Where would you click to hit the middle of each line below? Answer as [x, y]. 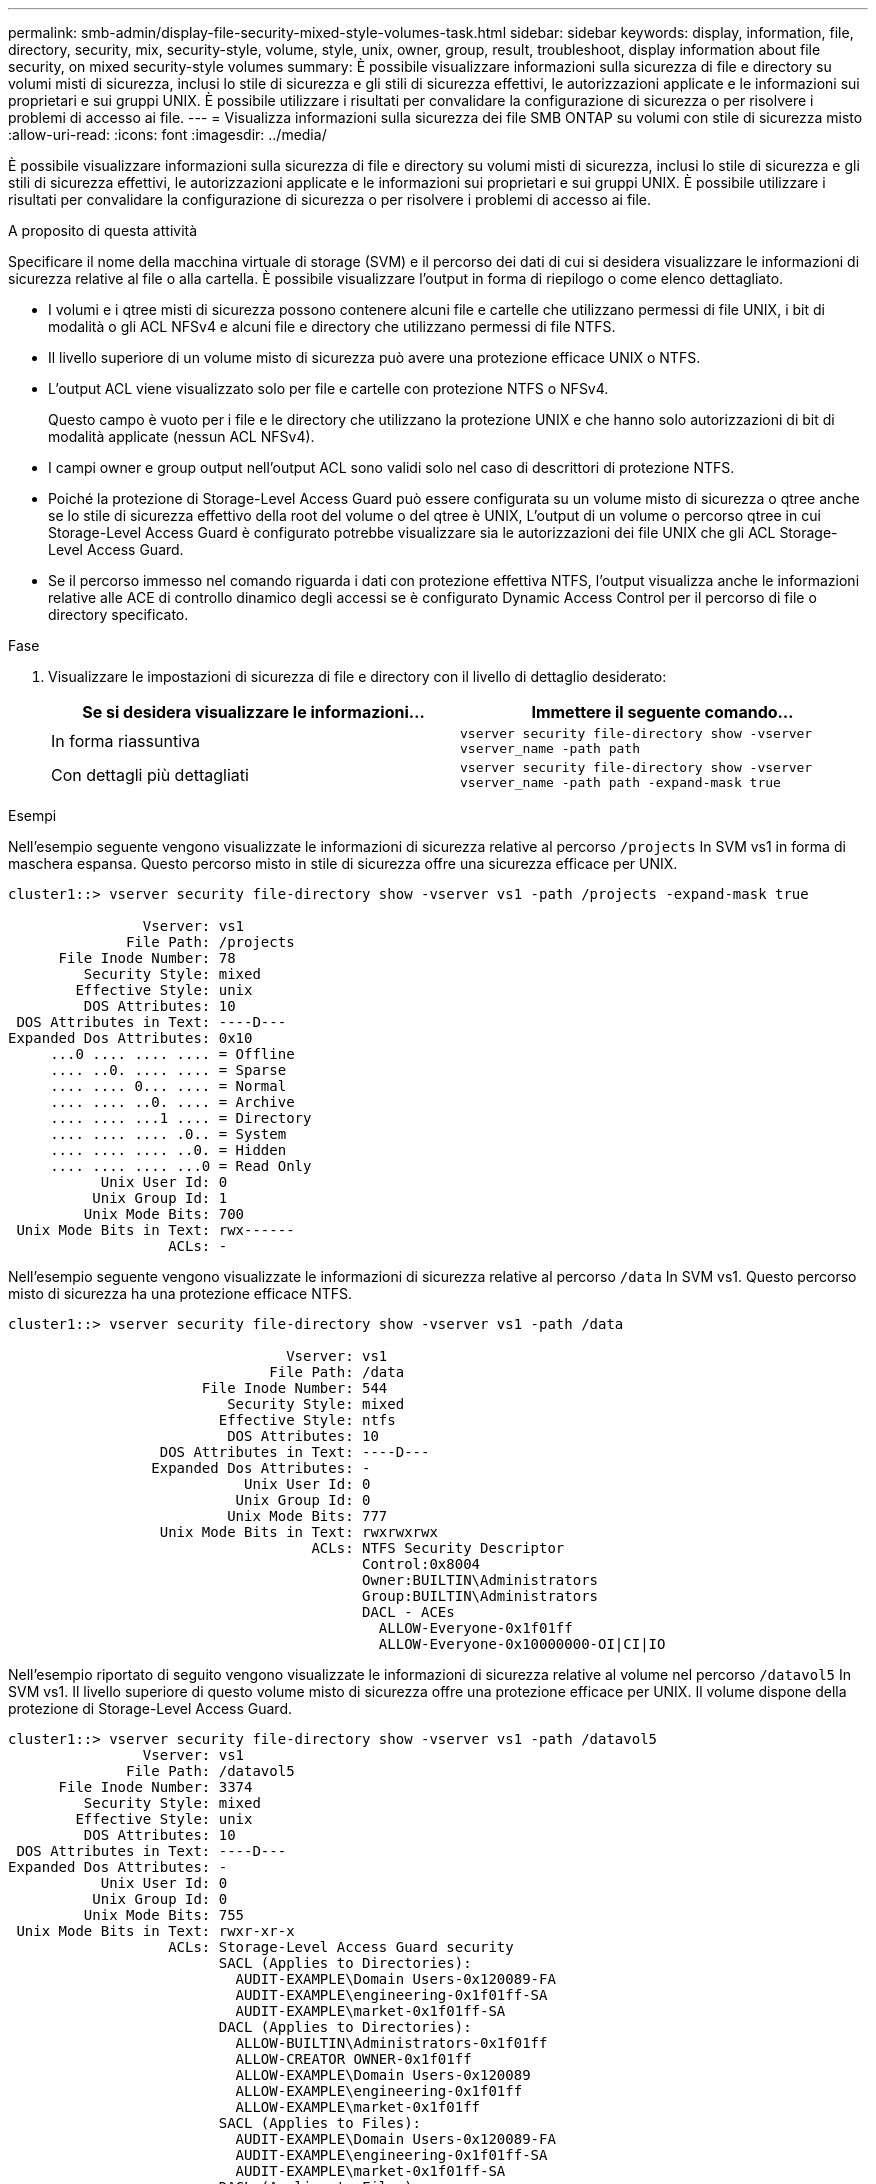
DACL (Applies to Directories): [345, 2027]
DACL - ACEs [408, 1612]
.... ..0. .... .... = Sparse [168, 1070]
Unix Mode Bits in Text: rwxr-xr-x [155, 1931]
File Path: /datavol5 [210, 1771]
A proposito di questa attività [103, 230]
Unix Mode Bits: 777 [307, 1516]
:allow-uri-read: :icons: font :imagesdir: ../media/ [167, 134]
